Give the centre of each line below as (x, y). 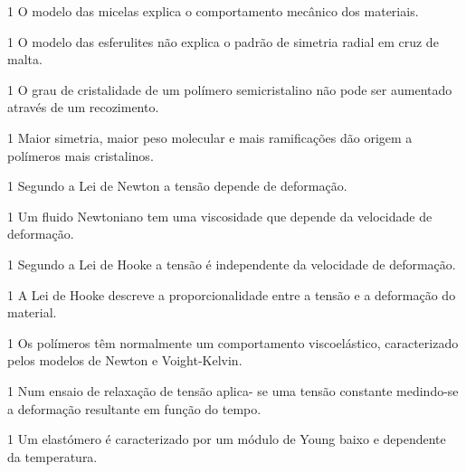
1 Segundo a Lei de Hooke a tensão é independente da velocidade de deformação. (232, 264)
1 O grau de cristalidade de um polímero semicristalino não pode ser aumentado (230, 89)
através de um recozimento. (83, 107)
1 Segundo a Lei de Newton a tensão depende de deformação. (177, 186)
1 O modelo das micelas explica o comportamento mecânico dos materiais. (213, 11)
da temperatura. (52, 456)
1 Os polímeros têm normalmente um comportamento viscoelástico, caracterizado (233, 342)
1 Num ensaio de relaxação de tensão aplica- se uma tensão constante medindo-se (233, 390)
